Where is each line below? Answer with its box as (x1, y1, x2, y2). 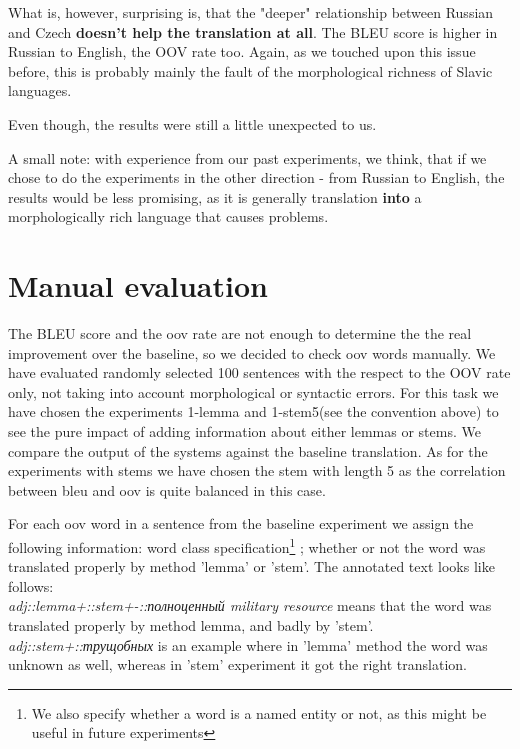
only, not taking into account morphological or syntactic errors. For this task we (8, 381, 499, 402)
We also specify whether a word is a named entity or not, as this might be (31, 702, 487, 723)
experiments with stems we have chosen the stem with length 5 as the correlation (8, 460, 506, 481)
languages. (8, 80, 72, 101)
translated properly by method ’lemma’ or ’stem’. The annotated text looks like (8, 556, 495, 577)
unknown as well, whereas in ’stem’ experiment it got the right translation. (8, 654, 467, 675)
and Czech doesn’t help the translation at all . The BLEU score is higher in (8, 21, 498, 42)
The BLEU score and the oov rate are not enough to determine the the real (8, 323, 472, 344)
